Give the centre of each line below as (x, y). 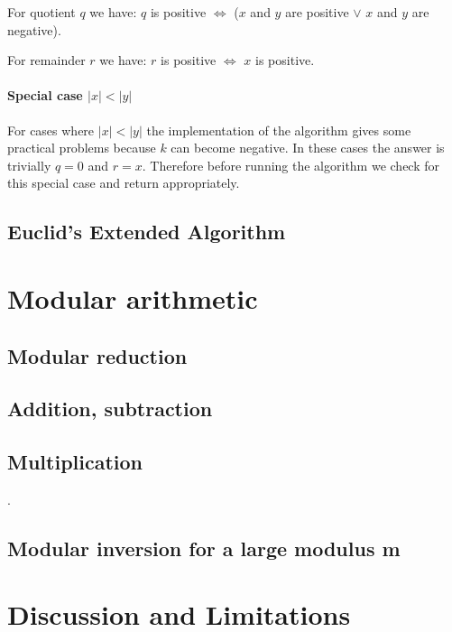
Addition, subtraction (110, 409)
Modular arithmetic (133, 297)
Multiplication (75, 462)
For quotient (42, 12)
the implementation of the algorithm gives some (279, 130)
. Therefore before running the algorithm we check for (291, 165)
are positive (317, 12)
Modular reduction (97, 355)
